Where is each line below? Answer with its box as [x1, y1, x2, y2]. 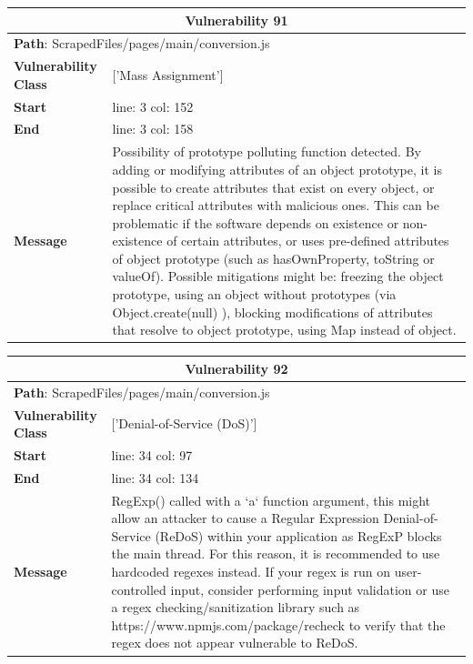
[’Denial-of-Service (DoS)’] [111, 414, 257, 433]
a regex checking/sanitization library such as [111, 598, 360, 617]
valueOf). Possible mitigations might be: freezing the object [112, 267, 444, 286]
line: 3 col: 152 [112, 96, 194, 116]
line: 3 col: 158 [112, 119, 194, 138]
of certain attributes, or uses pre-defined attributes [166, 231, 449, 250]
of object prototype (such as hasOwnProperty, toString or [112, 248, 435, 267]
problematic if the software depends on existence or [112, 213, 399, 232]
